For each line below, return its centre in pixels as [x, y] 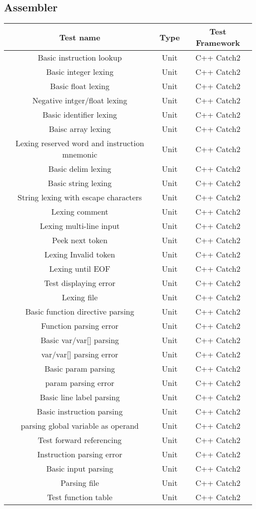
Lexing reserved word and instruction [80, 143]
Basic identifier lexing [80, 115]
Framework [218, 43]
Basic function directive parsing [80, 312]
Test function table [80, 497]
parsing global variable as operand [80, 426]
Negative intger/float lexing [80, 100]
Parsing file [80, 483]
